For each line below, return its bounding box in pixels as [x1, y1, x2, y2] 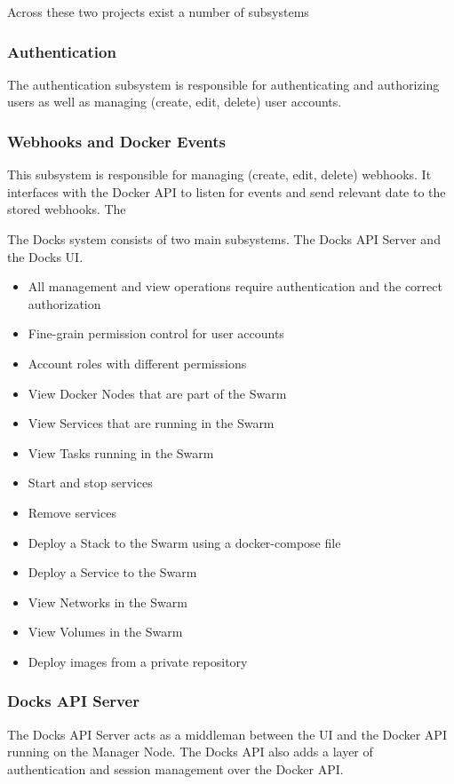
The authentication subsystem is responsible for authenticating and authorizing [7, 75, 440, 93]
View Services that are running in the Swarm [28, 414, 275, 432]
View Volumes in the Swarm [28, 622, 183, 641]
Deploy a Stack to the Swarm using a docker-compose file [28, 533, 341, 551]
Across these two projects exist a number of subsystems [7, 3, 309, 20]
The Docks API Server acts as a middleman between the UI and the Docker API [7, 725, 447, 743]
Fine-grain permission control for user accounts [28, 324, 284, 343]
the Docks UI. [7, 247, 84, 265]
